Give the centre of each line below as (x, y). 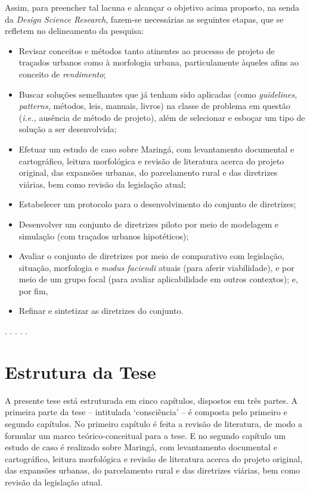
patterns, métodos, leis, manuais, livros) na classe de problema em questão (154, 106)
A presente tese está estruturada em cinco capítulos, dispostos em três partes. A (151, 400)
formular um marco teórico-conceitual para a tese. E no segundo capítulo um (145, 435)
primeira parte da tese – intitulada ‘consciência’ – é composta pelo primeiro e (146, 412)
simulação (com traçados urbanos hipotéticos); (104, 236)
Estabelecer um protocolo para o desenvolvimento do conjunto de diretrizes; (157, 204)
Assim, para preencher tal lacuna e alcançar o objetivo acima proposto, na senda (152, 7)
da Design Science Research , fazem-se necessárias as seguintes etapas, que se (144, 19)
